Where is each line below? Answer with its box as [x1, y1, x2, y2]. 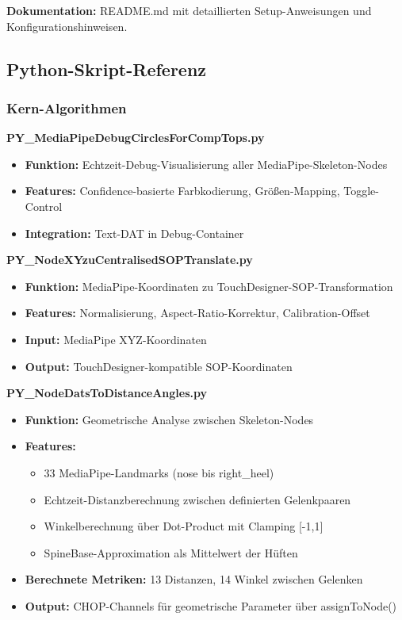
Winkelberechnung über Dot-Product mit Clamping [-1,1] [44, 518, 324, 534]
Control [25, 197, 63, 214]
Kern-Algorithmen [6, 98, 127, 117]
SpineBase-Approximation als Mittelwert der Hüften [44, 544, 298, 561]
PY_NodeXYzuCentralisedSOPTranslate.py [6, 251, 253, 268]
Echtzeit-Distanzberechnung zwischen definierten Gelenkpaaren [44, 491, 351, 507]
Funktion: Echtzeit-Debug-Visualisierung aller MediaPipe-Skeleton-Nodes [25, 155, 388, 172]
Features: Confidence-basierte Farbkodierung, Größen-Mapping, [25, 182, 340, 199]
